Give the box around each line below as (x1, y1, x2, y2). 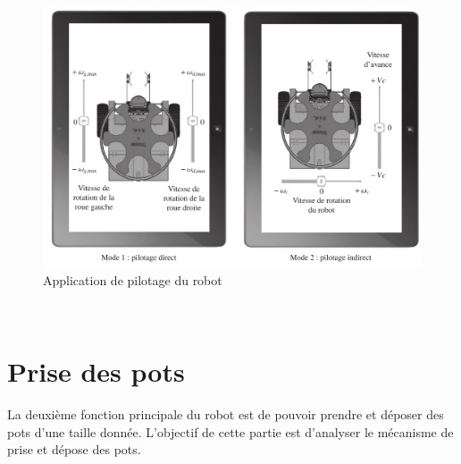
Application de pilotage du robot (43, 270, 222, 289)
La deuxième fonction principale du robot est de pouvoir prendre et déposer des (7, 404, 444, 423)
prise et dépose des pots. (7, 440, 141, 459)
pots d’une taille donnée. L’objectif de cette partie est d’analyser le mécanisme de (7, 422, 454, 441)
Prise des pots (7, 353, 185, 390)
